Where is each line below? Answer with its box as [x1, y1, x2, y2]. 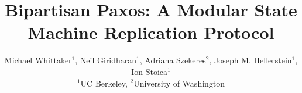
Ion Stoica [131, 65, 168, 77]
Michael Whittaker [4, 54, 72, 66]
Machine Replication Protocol [28, 20, 274, 44]
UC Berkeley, [80, 77, 128, 89]
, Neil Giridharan [75, 54, 137, 66]
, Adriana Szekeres [139, 54, 206, 66]
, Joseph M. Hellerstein [209, 54, 292, 66]
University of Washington [133, 77, 225, 89]
